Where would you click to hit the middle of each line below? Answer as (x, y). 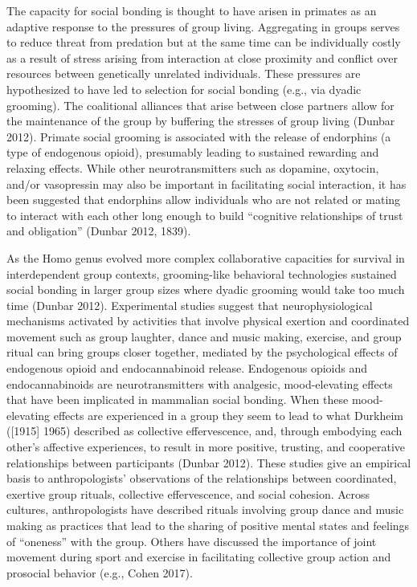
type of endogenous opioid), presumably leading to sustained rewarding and (193, 152)
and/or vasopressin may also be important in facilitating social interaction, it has (206, 183)
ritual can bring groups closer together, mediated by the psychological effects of (202, 352)
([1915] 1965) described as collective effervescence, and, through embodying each (204, 431)
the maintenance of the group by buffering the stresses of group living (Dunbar (201, 121)
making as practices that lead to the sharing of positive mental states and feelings (208, 525)
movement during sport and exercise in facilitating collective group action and (199, 557)
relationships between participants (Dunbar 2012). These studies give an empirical (209, 462)
